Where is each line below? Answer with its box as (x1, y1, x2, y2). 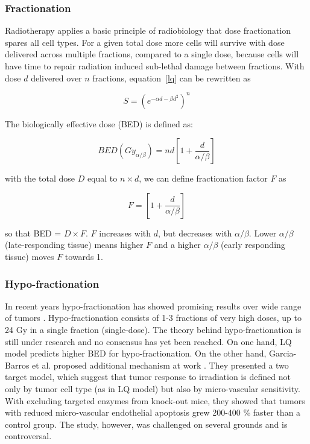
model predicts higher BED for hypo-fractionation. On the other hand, (5, 347, 267, 360)
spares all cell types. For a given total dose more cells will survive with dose (5, 36, 285, 48)
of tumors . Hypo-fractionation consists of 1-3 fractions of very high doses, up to (5, 311, 302, 324)
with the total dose (5, 172, 75, 185)
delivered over (31, 71, 82, 84)
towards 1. (65, 250, 103, 263)
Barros (5, 358, 30, 371)
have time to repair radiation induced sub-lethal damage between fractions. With (5, 60, 305, 72)
